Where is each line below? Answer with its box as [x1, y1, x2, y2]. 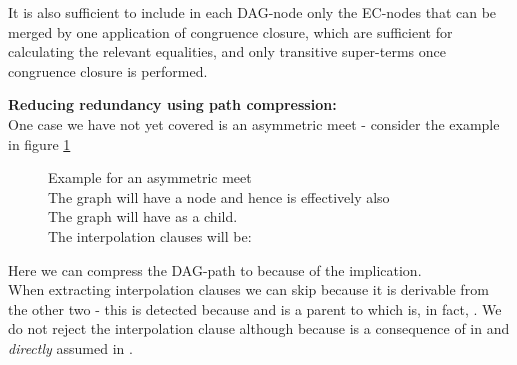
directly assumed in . [8, 337, 133, 358]
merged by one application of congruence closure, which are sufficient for [8, 21, 453, 42]
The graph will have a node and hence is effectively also [48, 186, 390, 207]
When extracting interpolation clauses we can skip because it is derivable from [8, 279, 489, 300]
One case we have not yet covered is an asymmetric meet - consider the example [8, 113, 500, 134]
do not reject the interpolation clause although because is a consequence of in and [8, 318, 510, 339]
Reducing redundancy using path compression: [8, 94, 337, 115]
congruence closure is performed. [8, 60, 208, 81]
